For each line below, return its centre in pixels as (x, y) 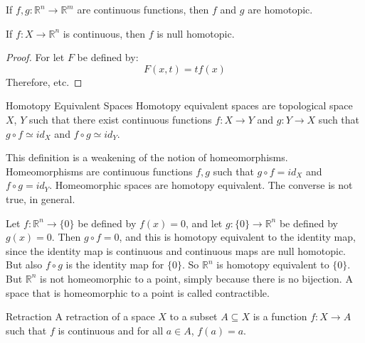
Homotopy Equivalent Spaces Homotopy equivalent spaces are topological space (179, 105)
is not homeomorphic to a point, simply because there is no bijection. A (196, 278)
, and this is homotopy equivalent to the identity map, (237, 237)
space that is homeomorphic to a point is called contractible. (138, 292)
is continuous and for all (111, 330)
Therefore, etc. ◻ (44, 81)
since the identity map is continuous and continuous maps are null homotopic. (176, 250)
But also (24, 265)
